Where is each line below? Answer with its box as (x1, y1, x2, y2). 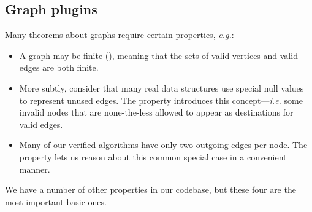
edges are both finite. (19, 61, 99, 74)
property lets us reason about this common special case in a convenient (19, 150, 287, 163)
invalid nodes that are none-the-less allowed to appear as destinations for (19, 106, 294, 119)
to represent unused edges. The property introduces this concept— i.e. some (19, 93, 303, 106)
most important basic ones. (5, 195, 107, 208)
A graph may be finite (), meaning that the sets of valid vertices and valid (19, 49, 298, 61)
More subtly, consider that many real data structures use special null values (19, 81, 304, 94)
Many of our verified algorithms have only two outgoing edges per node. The (19, 138, 308, 151)
